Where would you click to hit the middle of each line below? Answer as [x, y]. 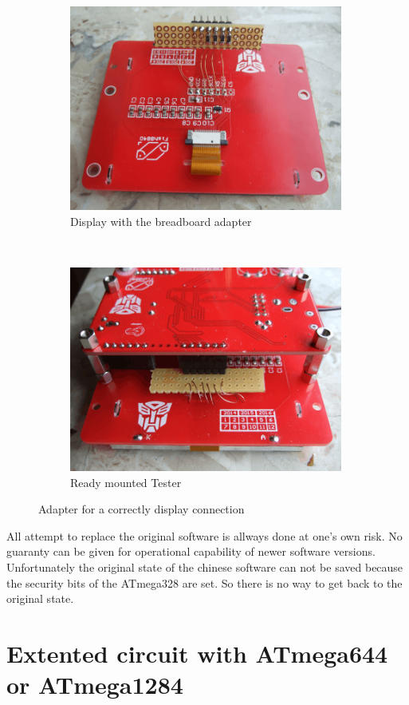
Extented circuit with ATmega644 [197, 653]
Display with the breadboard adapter [161, 221]
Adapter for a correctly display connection [142, 509]
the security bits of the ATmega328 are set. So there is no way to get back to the [204, 582]
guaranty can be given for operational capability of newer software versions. [191, 551]
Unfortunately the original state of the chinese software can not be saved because [205, 566]
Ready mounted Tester [126, 482]
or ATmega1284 [95, 685]
